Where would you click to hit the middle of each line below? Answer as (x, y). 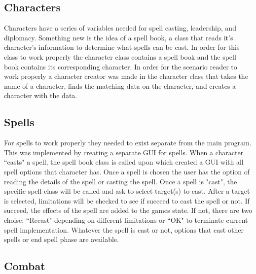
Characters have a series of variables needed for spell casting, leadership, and (120, 28)
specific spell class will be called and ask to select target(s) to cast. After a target (127, 191)
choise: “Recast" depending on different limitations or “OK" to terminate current (126, 220)
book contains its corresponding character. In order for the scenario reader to (121, 66)
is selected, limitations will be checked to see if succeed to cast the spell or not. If (127, 200)
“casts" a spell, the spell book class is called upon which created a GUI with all (124, 162)
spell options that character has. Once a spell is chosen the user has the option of (127, 171)
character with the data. (41, 95)
